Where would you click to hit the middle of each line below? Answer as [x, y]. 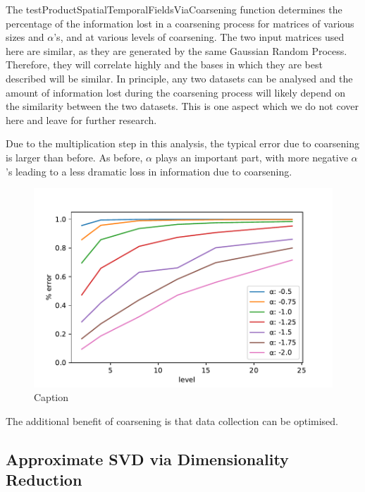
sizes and [25, 37]
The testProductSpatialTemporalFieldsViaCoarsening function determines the [174, 9]
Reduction [44, 480]
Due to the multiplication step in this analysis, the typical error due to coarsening [183, 143]
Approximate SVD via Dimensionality [147, 459]
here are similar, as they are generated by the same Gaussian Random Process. [177, 50]
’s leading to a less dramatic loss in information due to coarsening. [149, 171]
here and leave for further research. [81, 119]
